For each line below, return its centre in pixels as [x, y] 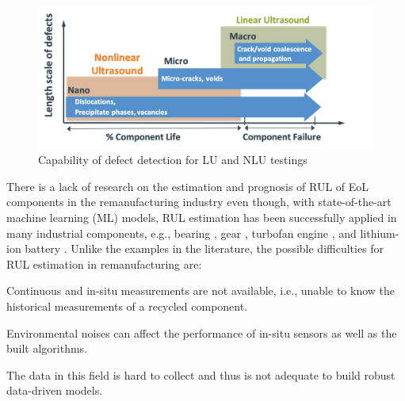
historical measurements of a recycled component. [127, 306]
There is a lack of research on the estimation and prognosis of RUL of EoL [188, 186]
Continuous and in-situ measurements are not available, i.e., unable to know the [201, 290]
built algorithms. [47, 348]
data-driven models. [55, 390]
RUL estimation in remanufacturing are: [104, 264]
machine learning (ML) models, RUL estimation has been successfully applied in [202, 218]
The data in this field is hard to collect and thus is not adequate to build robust [201, 374]
